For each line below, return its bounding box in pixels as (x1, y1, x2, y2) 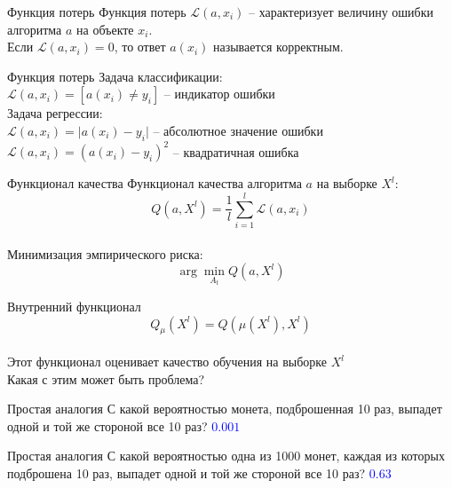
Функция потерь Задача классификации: (7, 67, 223, 85)
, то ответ (114, 37, 166, 56)
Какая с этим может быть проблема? (7, 369, 205, 388)
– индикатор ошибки (163, 84, 275, 103)
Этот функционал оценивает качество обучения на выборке (7, 352, 328, 371)
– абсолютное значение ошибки (153, 121, 323, 139)
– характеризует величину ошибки (249, 3, 433, 20)
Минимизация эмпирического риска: (7, 244, 203, 263)
